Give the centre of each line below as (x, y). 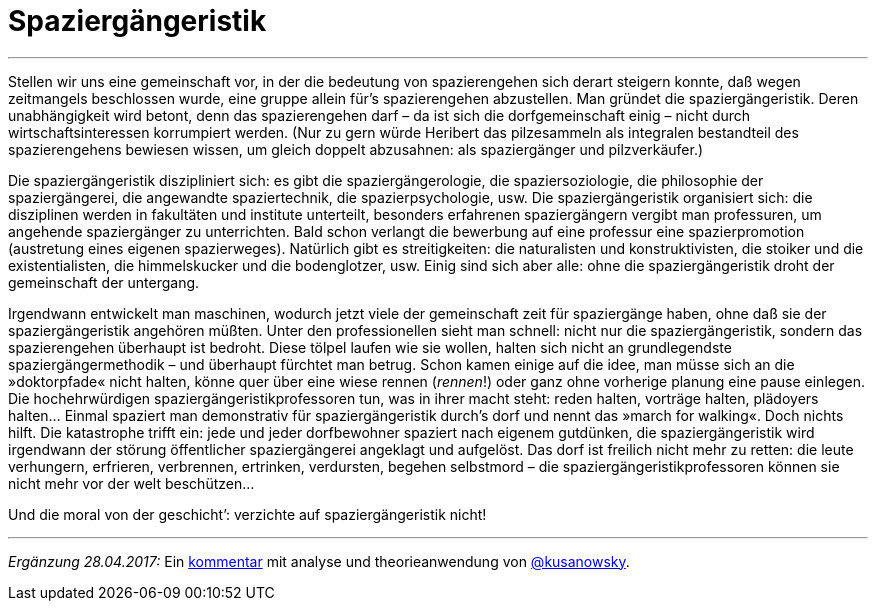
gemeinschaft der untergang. (104, 282)
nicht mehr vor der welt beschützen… (131, 483)
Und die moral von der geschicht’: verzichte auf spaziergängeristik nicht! (247, 514)
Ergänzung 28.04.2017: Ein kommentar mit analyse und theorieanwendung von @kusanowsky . (319, 561)
